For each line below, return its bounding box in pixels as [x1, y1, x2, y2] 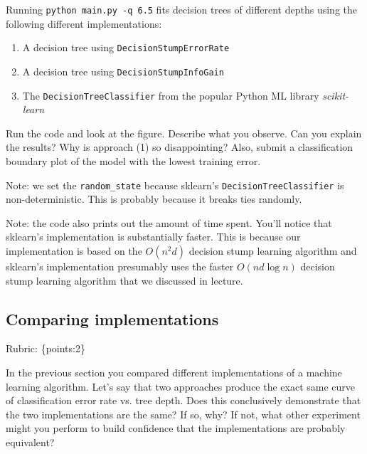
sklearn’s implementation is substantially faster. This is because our [6, 229, 301, 244]
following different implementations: [6, 16, 162, 31]
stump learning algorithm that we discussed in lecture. [6, 273, 243, 287]
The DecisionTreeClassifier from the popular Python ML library [22, 88, 319, 102]
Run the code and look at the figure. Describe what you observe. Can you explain [6, 125, 362, 140]
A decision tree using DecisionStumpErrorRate [22, 40, 230, 55]
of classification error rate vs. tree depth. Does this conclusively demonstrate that [6, 393, 361, 408]
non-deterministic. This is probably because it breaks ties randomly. [6, 191, 302, 206]
